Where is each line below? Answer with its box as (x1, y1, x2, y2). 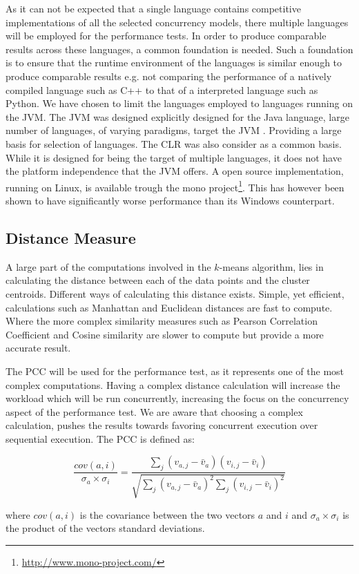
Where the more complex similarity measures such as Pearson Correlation (6, 314, 318, 328)
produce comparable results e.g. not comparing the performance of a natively (6, 68, 332, 83)
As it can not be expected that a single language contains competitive (6, 1, 301, 15)
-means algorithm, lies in (219, 259, 324, 274)
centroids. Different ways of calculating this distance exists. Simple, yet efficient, (6, 286, 345, 300)
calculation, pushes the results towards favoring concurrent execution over (6, 418, 318, 432)
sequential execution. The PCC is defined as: (6, 431, 195, 446)
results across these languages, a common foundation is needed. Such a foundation (6, 41, 353, 56)
